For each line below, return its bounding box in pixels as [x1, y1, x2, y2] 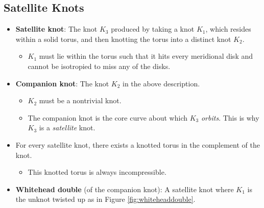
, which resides [205, 24, 251, 34]
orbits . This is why [201, 112, 259, 123]
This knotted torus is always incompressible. [28, 167, 166, 177]
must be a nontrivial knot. [39, 95, 122, 106]
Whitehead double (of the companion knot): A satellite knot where [15, 183, 234, 194]
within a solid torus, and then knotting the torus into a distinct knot [15, 33, 231, 44]
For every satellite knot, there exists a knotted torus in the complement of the [15, 139, 260, 150]
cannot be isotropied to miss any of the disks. [28, 60, 171, 71]
